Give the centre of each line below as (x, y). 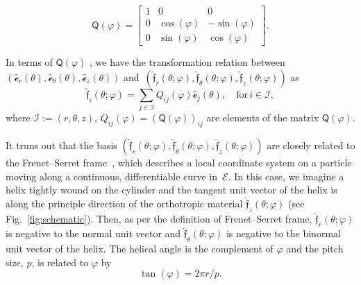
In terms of (29, 62)
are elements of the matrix (263, 118)
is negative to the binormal (283, 233)
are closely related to (311, 145)
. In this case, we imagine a (286, 176)
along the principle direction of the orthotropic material (124, 203)
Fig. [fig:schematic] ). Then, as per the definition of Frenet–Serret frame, (159, 218)
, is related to (60, 262)
